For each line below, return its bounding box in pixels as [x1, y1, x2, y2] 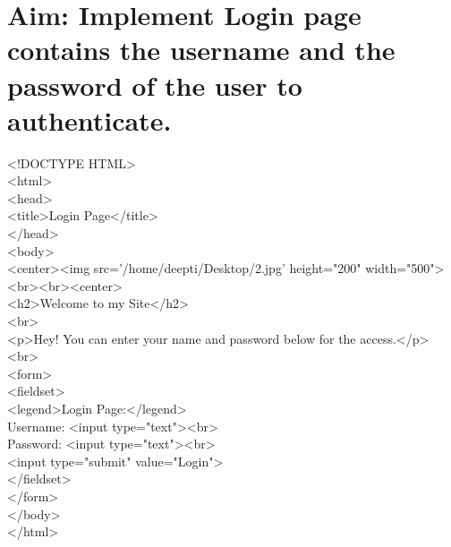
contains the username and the [7, 31, 396, 68]
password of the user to [7, 66, 302, 103]
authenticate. [7, 101, 172, 138]
